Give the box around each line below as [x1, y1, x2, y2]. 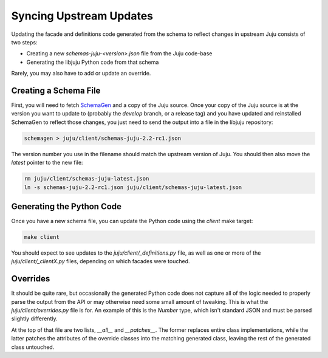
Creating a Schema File [11, 85, 101, 95]
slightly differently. [11, 315, 58, 322]
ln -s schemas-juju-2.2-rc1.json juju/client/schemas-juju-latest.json [24, 184, 242, 191]
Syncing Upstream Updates [11, 9, 154, 22]
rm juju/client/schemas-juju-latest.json [24, 175, 149, 182]
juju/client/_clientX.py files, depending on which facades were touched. [11, 258, 190, 265]
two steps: [11, 38, 38, 46]
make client [24, 234, 60, 241]
